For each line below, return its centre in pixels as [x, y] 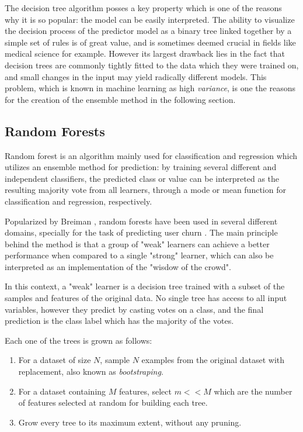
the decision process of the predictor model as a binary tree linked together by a [148, 31]
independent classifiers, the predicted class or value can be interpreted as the [142, 178]
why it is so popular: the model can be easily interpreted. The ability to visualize [150, 19]
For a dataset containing [62, 391]
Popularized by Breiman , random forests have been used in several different [141, 221]
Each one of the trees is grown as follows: [79, 340]
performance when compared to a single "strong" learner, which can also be [139, 255]
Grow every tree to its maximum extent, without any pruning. [130, 422]
